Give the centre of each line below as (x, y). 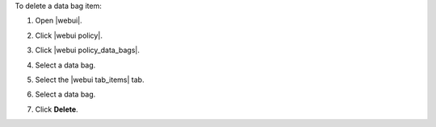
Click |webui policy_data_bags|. (88, 50)
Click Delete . (57, 109)
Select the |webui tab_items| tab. (90, 80)
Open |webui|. (59, 21)
